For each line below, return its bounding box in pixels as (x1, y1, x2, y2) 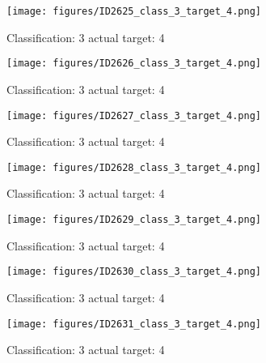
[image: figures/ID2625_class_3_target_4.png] (6, 6, 261, 17)
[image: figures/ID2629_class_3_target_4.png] (6, 214, 261, 225)
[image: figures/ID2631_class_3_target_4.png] (6, 318, 261, 330)
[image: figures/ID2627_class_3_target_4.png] (6, 109, 261, 122)
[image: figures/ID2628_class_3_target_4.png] (6, 161, 261, 173)
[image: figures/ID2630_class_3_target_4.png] (6, 266, 261, 278)
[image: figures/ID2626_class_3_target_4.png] (6, 58, 261, 70)
